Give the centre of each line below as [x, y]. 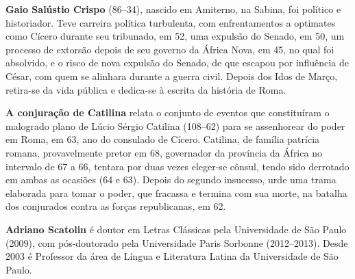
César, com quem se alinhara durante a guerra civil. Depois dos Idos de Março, [172, 76]
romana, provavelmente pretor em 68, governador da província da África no [164, 152]
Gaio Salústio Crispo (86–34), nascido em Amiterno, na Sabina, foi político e [173, 9]
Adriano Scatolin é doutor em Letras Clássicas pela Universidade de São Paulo [176, 229]
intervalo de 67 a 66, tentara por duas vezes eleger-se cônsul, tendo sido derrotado [177, 166]
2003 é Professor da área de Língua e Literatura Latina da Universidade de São [172, 256]
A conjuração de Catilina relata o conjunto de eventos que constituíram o [168, 112]
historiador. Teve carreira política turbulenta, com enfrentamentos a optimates [171, 22]
